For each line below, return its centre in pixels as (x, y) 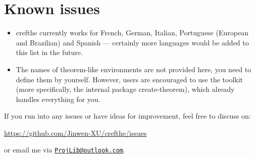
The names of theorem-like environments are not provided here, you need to (134, 69)
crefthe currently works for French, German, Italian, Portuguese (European (132, 33)
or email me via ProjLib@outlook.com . (65, 150)
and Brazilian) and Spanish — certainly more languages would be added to (132, 42)
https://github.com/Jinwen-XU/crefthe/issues (75, 133)
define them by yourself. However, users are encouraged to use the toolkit (130, 79)
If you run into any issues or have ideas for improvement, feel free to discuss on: (127, 116)
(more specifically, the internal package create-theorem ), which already (125, 89)
